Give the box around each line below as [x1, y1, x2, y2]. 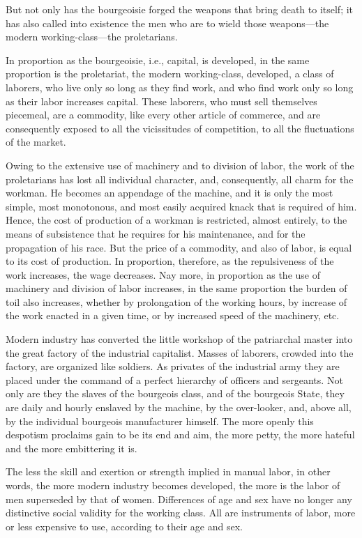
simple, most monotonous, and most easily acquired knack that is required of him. [6, 199, 357, 213]
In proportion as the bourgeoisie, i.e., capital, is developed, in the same [6, 52, 310, 67]
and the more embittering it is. [6, 440, 137, 455]
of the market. [6, 134, 66, 149]
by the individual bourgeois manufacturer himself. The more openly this [6, 413, 314, 428]
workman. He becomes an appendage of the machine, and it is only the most [6, 185, 333, 200]
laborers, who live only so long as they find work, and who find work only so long [6, 79, 354, 94]
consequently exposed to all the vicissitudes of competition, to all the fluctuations [6, 121, 354, 135]
